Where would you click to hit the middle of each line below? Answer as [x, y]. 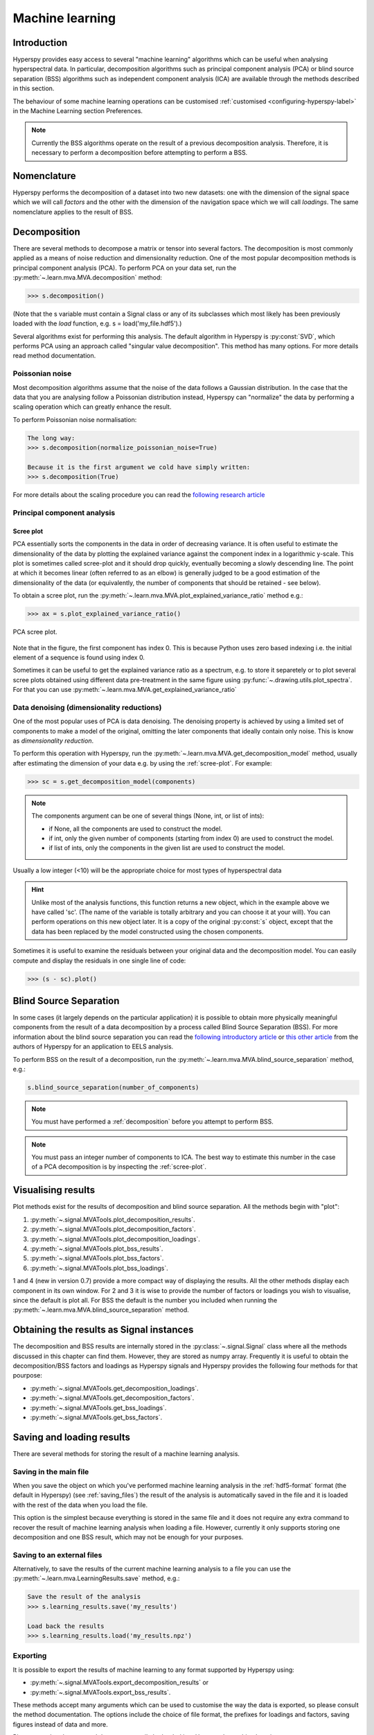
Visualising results [54, 1190]
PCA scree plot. [35, 632]
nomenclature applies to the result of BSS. [73, 212]
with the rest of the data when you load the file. [80, 1505]
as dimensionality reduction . [53, 741]
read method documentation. [54, 356]
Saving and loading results [72, 1437]
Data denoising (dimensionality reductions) [87, 707]
